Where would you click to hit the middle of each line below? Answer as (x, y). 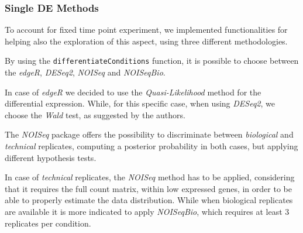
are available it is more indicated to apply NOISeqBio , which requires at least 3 (147, 211)
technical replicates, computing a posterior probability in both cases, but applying (151, 146)
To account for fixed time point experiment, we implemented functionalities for (146, 30)
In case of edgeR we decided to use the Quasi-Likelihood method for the (133, 92)
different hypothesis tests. (51, 157)
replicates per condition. (48, 223)
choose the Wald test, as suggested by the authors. (95, 114)
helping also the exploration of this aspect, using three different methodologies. (146, 41)
